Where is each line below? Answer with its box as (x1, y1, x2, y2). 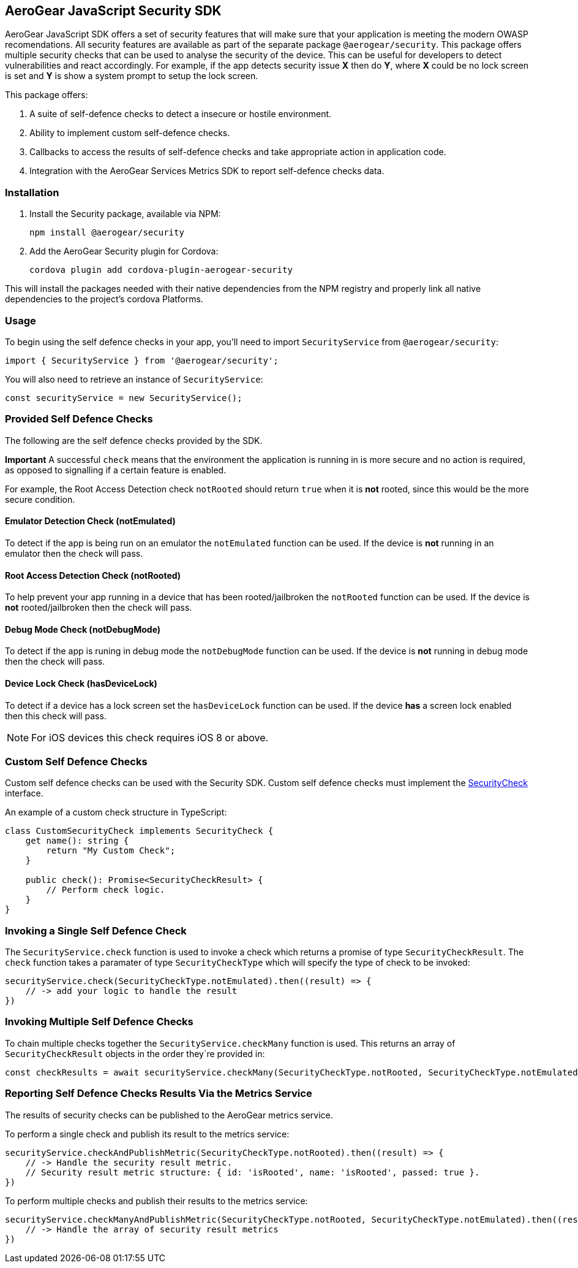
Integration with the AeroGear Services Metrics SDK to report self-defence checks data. (29, 166, 385, 177)
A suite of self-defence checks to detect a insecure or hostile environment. (29, 109, 332, 120)
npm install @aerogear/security (29, 227, 184, 238)
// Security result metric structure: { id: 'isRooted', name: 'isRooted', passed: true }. (25, 1167, 480, 1177)
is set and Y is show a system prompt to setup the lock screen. (5, 71, 258, 82)
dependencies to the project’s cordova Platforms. (5, 294, 203, 305)
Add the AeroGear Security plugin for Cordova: (29, 246, 219, 257)
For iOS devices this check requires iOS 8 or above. (31, 731, 269, 744)
